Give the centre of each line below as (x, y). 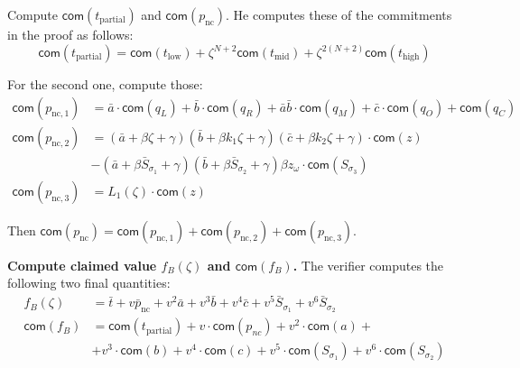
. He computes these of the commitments (339, 14)
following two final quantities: (89, 283)
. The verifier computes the (368, 265)
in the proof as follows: (70, 34)
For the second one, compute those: (105, 84)
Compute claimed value (82, 265)
